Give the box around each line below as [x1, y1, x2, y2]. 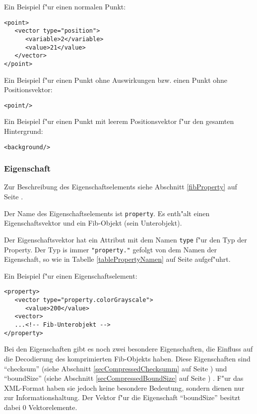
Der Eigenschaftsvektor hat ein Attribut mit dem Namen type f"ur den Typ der [4, 234, 247, 244]
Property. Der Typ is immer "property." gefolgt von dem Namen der [4, 244, 217, 254]
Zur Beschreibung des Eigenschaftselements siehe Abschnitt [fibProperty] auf [4, 181, 237, 192]
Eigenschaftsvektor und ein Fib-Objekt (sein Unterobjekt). [4, 218, 182, 228]
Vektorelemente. [28, 402, 77, 412]
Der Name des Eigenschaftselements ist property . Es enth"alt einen [4, 208, 210, 218]
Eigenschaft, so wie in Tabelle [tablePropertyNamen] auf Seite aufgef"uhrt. [4, 254, 231, 264]
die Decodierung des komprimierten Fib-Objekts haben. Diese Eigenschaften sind [4, 353, 251, 363]
